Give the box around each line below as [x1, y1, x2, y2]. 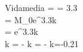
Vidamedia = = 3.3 [5, 1, 78, 13]
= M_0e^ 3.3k [5, 13, 57, 26]
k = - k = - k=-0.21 [5, 37, 79, 50]
